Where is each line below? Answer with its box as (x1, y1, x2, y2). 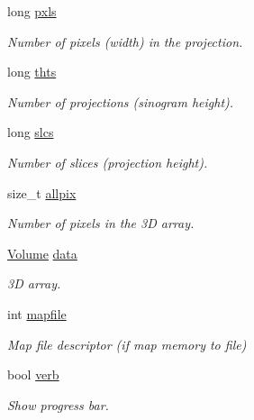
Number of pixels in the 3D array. (7, 214, 195, 233)
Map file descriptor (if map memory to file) (7, 334, 247, 353)
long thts (7, 62, 57, 81)
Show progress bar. (7, 395, 109, 414)
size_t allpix (7, 183, 77, 202)
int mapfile (7, 304, 67, 323)
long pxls (7, 2, 57, 20)
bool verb (7, 365, 59, 384)
